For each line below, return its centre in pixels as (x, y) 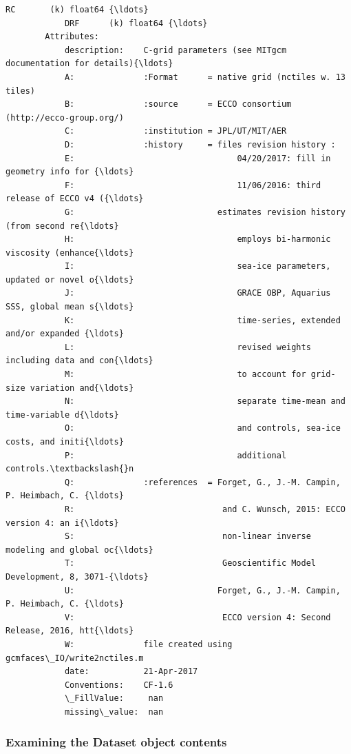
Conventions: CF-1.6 (119, 685)
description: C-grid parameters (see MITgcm (175, 50)
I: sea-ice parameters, (198, 266)
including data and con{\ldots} (79, 361)
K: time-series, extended (202, 320)
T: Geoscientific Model (190, 563)
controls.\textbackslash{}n (70, 469)
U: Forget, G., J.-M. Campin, (202, 590)
